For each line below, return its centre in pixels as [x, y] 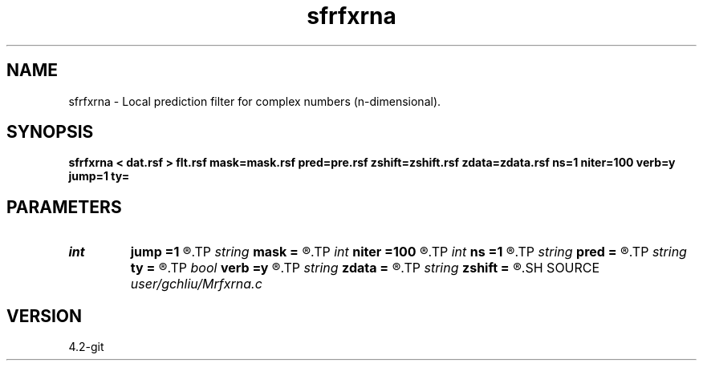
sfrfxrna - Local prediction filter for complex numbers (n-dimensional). [255, 101]
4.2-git [86, 347]
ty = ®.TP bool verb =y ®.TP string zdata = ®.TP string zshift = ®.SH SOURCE [365, 268]
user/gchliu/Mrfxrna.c [196, 284]
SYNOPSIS [50, 132]
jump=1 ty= [99, 176]
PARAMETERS [64, 207]
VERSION [45, 316]
